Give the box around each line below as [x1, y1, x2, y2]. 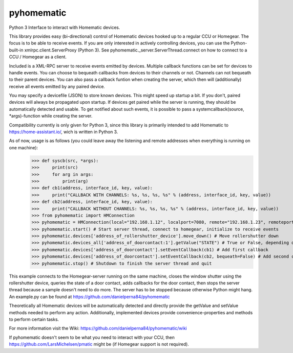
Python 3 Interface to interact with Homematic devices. [9, 24, 121, 30]
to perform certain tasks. [9, 316, 59, 322]
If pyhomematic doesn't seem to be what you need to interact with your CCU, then [9, 334, 175, 340]
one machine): [9, 144, 38, 150]
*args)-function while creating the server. [9, 113, 93, 119]
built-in [9, 47, 24, 53]
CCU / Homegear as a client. [9, 54, 67, 60]
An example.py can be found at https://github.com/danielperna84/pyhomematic [9, 294, 170, 300]
